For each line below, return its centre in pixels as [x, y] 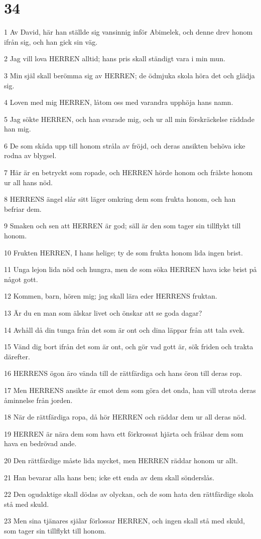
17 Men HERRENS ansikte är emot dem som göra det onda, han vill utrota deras [130, 390]
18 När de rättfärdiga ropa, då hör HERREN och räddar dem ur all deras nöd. [125, 417]
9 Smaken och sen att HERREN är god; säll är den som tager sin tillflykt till [122, 226]
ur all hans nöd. [28, 182]
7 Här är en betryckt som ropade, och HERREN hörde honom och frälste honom [128, 172]
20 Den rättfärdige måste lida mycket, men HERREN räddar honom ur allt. [121, 460]
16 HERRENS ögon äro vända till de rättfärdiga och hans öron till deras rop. [123, 373]
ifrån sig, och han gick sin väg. [51, 41]
